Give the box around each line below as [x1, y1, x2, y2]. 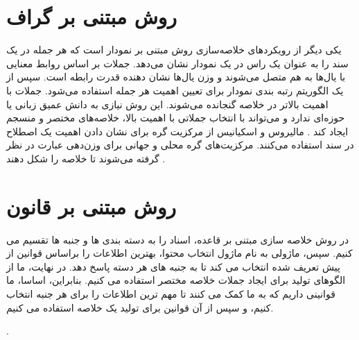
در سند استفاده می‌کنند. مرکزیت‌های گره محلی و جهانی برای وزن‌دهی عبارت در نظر [6, 137, 354, 152]
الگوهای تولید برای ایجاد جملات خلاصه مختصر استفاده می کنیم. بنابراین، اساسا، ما [6, 273, 346, 287]
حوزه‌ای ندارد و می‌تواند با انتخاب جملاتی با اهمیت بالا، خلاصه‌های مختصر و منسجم [6, 110, 345, 125]
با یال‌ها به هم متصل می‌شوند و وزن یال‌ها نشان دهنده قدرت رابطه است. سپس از [6, 69, 346, 84]
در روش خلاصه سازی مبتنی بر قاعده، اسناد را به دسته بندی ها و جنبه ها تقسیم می [6, 232, 349, 246]
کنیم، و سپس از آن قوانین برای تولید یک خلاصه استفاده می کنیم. [6, 300, 274, 314]
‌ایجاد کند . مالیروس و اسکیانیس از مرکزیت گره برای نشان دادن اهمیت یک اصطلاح [6, 124, 349, 138]
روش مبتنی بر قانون [6, 192, 177, 220]
